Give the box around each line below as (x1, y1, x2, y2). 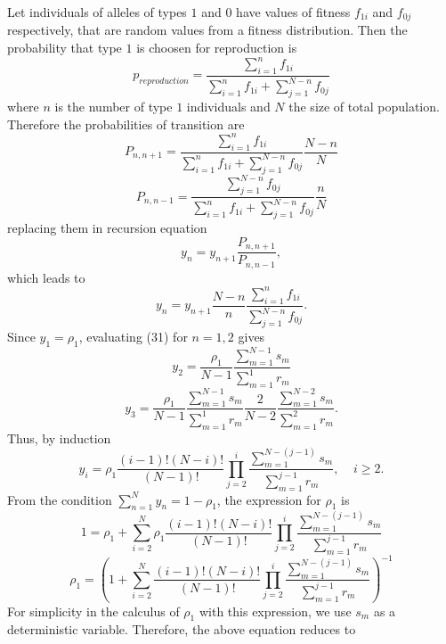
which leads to (7, 268, 85, 286)
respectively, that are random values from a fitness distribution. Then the (7, 21, 408, 39)
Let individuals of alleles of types (7, 3, 187, 21)
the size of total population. (288, 97, 440, 116)
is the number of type (54, 97, 173, 116)
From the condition (7, 490, 112, 508)
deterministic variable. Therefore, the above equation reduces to (7, 620, 356, 639)
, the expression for (216, 490, 321, 508)
